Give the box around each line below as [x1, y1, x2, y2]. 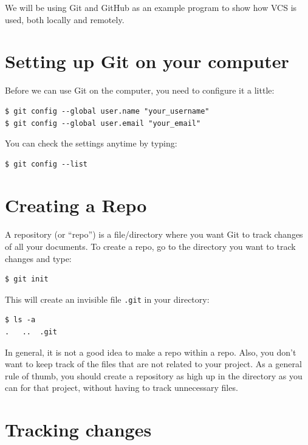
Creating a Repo [5, 193, 147, 218]
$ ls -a [5, 316, 36, 325]
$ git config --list [5, 159, 88, 168]
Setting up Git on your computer [5, 49, 289, 74]
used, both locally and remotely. [5, 13, 125, 26]
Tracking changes [5, 417, 152, 442]
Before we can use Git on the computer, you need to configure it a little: [5, 84, 275, 97]
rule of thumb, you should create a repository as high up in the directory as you [5, 369, 303, 382]
